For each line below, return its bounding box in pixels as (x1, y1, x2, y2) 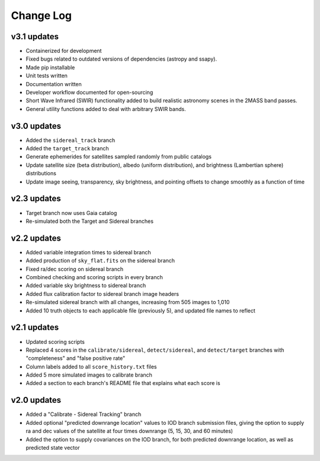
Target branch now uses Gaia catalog (25, 209, 117, 216)
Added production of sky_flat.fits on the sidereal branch (25, 257, 175, 264)
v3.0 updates (11, 121, 62, 131)
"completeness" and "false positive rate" (25, 355, 126, 362)
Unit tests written (25, 72, 68, 80)
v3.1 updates (11, 31, 59, 42)
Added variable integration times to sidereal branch (25, 248, 151, 255)
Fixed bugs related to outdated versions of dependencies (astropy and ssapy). (25, 55, 217, 62)
